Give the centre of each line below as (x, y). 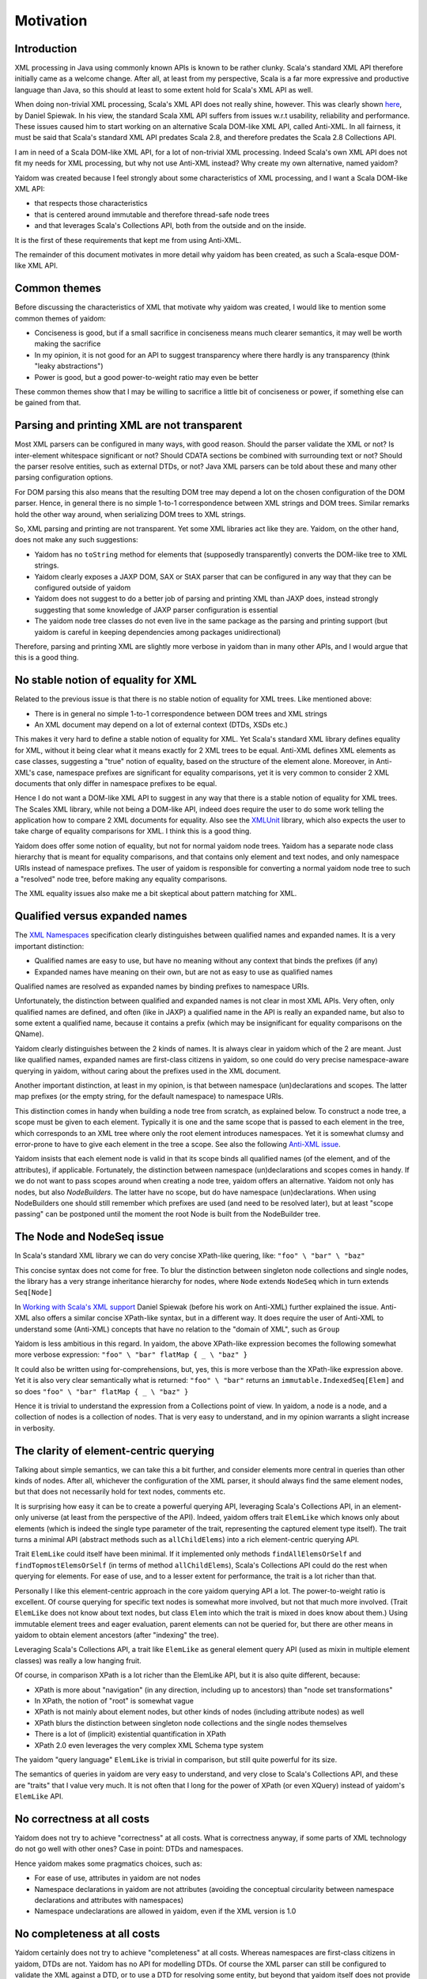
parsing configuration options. (64, 477)
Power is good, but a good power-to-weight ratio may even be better (146, 377)
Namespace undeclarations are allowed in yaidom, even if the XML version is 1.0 (165, 1911)
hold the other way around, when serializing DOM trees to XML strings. (130, 514)
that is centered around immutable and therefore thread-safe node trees (152, 215)
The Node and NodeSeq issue (89, 1237)
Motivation (51, 21)
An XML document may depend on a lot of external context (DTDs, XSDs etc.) (161, 724)
